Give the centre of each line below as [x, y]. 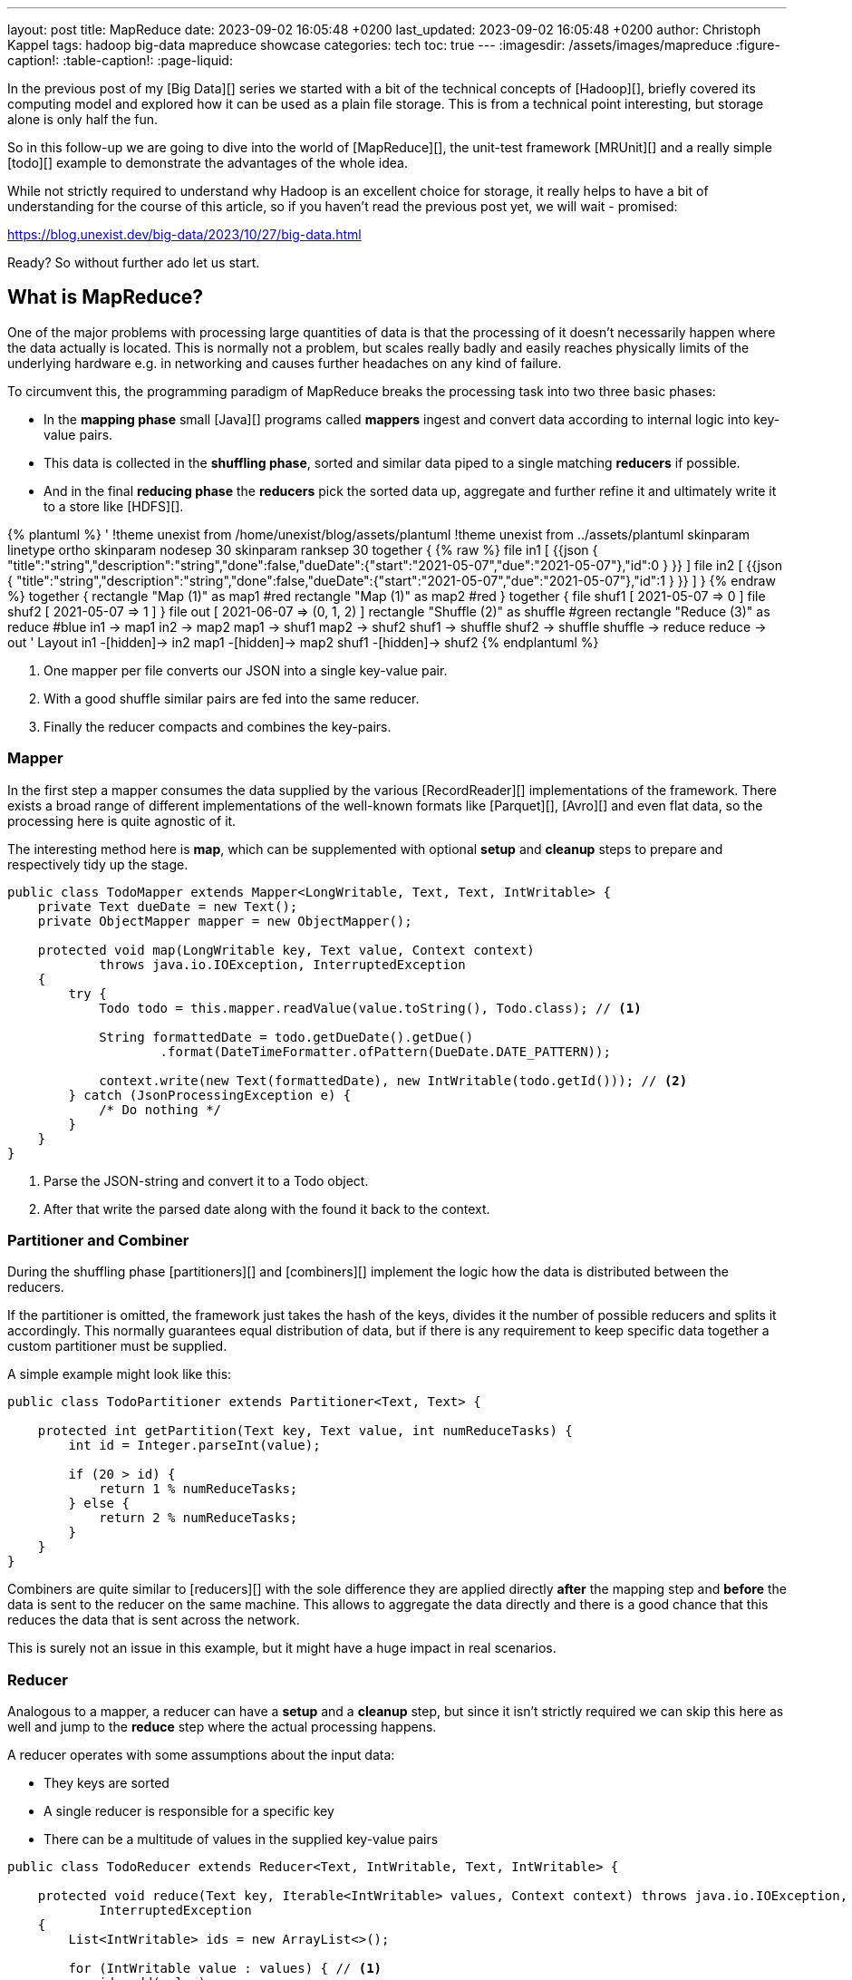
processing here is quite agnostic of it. [122, 820]
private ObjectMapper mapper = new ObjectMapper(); [225, 921]
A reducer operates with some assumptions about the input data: [201, 1755]
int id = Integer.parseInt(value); [194, 1446]
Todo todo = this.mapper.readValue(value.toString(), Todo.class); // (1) [370, 1008]
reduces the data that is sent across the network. [154, 1620]
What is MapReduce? [106, 297]
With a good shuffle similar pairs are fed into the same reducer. [232, 698]
